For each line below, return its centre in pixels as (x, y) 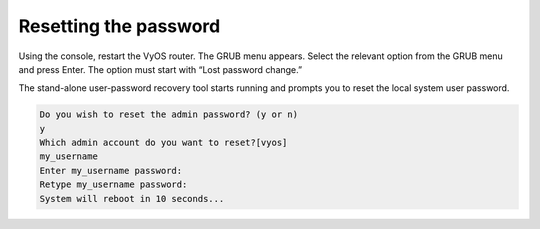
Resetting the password (119, 26)
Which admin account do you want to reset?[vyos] (163, 143)
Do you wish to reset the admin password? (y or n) (169, 114)
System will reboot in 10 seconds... (132, 198)
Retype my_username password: (113, 184)
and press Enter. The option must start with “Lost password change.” (160, 69)
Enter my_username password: (111, 170)
